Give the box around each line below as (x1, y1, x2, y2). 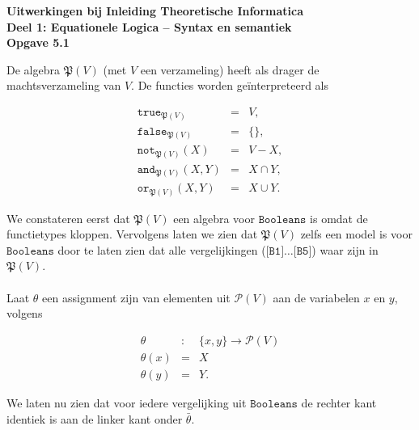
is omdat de (310, 209, 368, 226)
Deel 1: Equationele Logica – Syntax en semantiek (6, 18, 292, 35)
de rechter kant (301, 394, 377, 411)
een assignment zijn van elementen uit (42, 289, 231, 306)
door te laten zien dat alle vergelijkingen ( (57, 241, 266, 258)
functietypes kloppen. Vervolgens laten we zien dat (6, 226, 258, 242)
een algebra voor (173, 209, 255, 226)
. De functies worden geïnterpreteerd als (131, 77, 329, 94)
